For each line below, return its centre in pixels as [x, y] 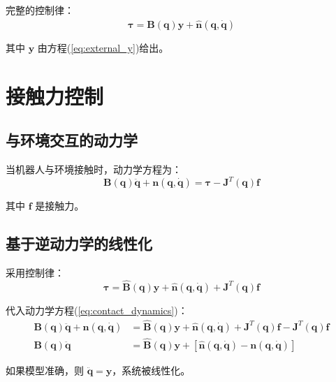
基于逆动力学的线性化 [79, 243]
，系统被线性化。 [151, 370]
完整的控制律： [40, 10]
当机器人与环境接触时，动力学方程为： [94, 169]
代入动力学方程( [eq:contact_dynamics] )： [97, 310]
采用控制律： [35, 272]
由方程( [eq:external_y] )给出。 [103, 47]
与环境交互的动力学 [72, 140]
